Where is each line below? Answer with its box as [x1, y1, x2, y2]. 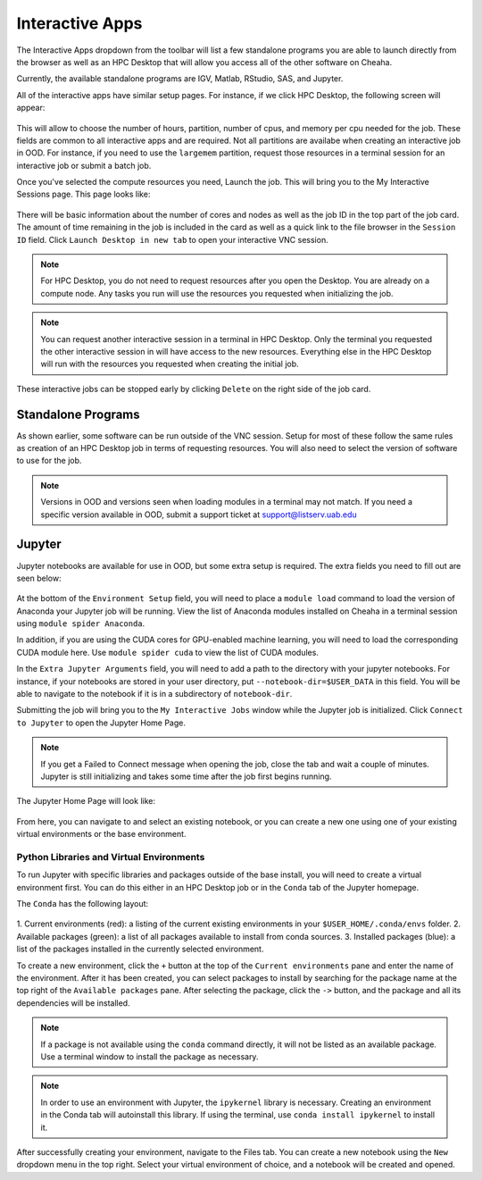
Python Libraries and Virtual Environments [16, 850, 205, 863]
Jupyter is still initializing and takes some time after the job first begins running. [40, 771, 332, 782]
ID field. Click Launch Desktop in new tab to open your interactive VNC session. [16, 234, 329, 245]
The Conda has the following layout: [16, 899, 149, 909]
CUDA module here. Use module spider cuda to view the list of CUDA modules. [16, 647, 319, 657]
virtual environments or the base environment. [16, 829, 187, 840]
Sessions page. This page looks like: [16, 188, 151, 200]
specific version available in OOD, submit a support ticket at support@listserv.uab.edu [40, 509, 357, 520]
